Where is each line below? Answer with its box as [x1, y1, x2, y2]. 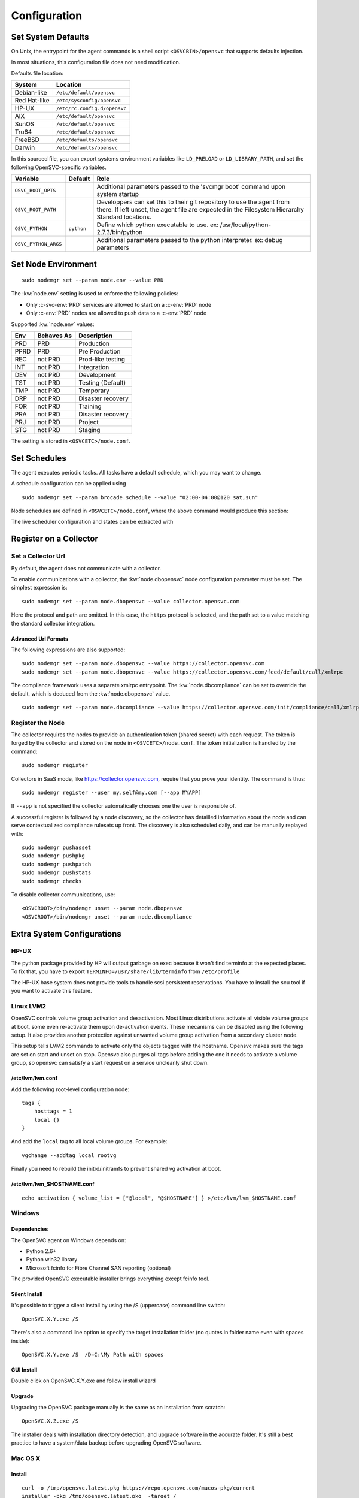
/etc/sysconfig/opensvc [56, 97, 121, 104]
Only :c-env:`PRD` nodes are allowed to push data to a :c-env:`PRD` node [26, 309, 206, 317]
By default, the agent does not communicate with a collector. [11, 564, 162, 572]
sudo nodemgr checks [22, 878, 82, 884]
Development [78, 370, 117, 379]
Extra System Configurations [11, 929, 122, 939]
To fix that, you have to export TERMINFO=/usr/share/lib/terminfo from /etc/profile [11, 968, 240, 975]
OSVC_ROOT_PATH [14, 206, 56, 213]
